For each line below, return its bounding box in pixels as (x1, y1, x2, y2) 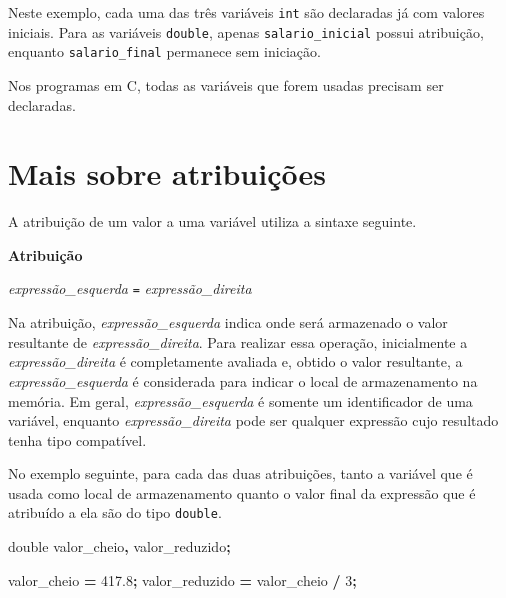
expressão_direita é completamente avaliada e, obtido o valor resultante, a (8, 351, 463, 372)
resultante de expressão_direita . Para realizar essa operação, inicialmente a (8, 331, 468, 352)
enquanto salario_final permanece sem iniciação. (8, 41, 321, 62)
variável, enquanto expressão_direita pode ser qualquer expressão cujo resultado (8, 410, 499, 431)
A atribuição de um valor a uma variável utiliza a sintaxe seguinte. (8, 211, 417, 232)
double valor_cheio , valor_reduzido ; (8, 536, 231, 557)
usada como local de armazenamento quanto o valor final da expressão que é (8, 482, 476, 503)
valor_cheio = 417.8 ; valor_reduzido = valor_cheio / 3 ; (8, 569, 357, 590)
